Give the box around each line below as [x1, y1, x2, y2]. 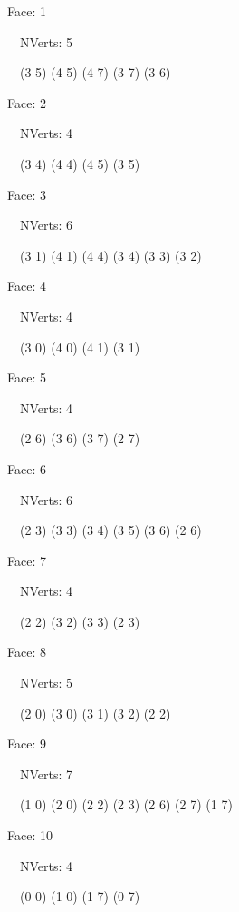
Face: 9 [7, 734, 46, 753]
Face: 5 [7, 368, 46, 387]
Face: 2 [7, 93, 46, 112]
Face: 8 [7, 642, 46, 661]
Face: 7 [7, 550, 46, 570]
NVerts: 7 [19, 764, 73, 783]
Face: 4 [7, 276, 46, 295]
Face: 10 [7, 826, 53, 845]
